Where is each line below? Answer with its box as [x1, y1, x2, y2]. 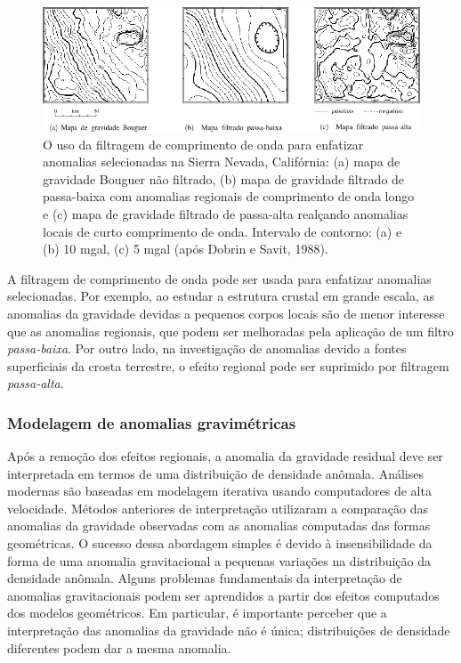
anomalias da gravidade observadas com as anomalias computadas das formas [7, 516, 431, 535]
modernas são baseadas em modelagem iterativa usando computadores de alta [7, 481, 432, 500]
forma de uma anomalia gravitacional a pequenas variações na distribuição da [7, 551, 432, 570]
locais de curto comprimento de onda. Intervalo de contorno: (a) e [43, 222, 402, 240]
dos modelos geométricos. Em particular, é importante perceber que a [7, 603, 387, 622]
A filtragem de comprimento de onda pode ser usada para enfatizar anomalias [7, 269, 432, 287]
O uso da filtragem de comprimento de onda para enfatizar [43, 134, 364, 153]
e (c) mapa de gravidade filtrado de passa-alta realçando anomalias [43, 204, 408, 222]
